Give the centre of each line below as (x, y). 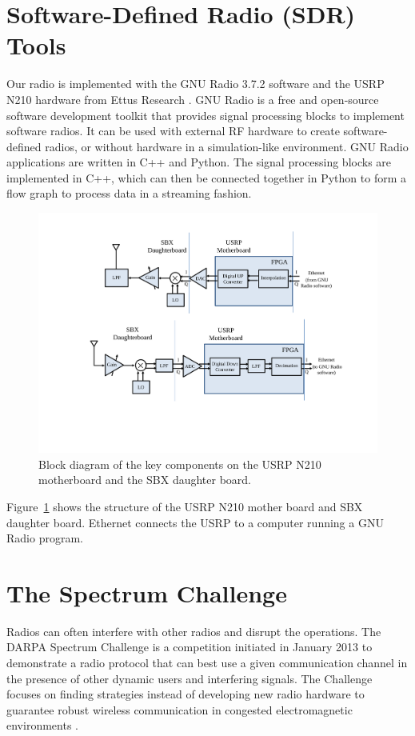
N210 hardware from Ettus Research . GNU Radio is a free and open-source (193, 99)
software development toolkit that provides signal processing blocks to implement (206, 115)
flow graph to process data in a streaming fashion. (129, 193)
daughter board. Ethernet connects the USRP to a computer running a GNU (195, 522)
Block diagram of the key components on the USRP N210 (180, 464)
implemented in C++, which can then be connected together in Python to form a (206, 177)
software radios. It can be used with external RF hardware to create (173, 131)
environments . (42, 725)
